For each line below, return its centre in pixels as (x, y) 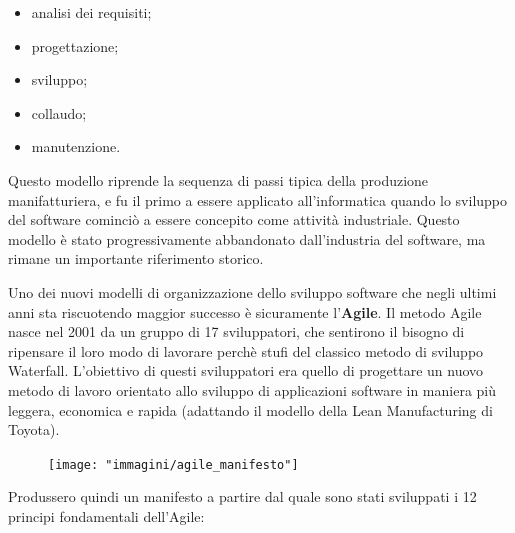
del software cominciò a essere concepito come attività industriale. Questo (234, 219)
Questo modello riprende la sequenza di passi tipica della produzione (218, 179)
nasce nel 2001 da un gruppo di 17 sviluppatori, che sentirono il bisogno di (236, 331)
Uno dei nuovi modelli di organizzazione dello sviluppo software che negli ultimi (252, 291)
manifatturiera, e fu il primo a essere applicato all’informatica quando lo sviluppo (258, 199)
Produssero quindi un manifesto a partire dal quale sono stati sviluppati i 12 (242, 496)
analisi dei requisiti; (91, 12)
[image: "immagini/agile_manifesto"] (173, 464)
